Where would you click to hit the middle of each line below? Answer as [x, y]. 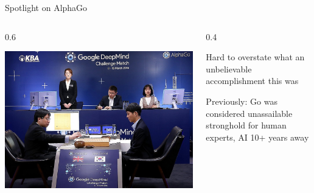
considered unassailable [249, 113]
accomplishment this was [252, 81]
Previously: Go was [242, 101]
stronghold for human [246, 125]
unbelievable [229, 68]
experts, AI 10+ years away [257, 137]
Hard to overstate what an [255, 57]
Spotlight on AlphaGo [46, 7]
